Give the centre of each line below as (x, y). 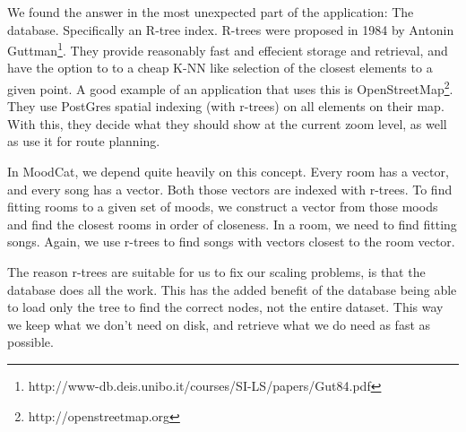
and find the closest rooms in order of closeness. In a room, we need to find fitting (232, 224)
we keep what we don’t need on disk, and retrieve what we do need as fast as (219, 324)
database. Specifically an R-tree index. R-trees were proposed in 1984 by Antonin (231, 29)
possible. (30, 342)
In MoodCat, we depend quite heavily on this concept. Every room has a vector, (228, 172)
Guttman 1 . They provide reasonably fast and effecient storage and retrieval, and (228, 49)
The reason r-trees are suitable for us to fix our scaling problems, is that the (216, 272)
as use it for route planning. (84, 141)
